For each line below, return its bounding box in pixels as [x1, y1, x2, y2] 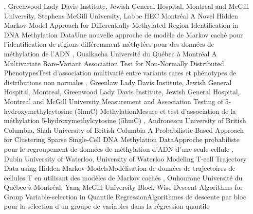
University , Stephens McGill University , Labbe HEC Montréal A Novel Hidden [4, 10, 238, 20]
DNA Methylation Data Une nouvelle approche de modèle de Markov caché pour [4, 29, 243, 39]
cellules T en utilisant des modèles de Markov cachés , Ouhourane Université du [4, 172, 243, 182]
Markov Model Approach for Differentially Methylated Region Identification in [4, 20, 238, 30]
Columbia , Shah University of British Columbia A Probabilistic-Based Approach [4, 125, 244, 135]
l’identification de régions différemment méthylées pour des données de [4, 39, 215, 49]
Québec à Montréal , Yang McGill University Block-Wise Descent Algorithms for [4, 182, 243, 192]
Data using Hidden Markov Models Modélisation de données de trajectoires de [4, 163, 235, 173]
